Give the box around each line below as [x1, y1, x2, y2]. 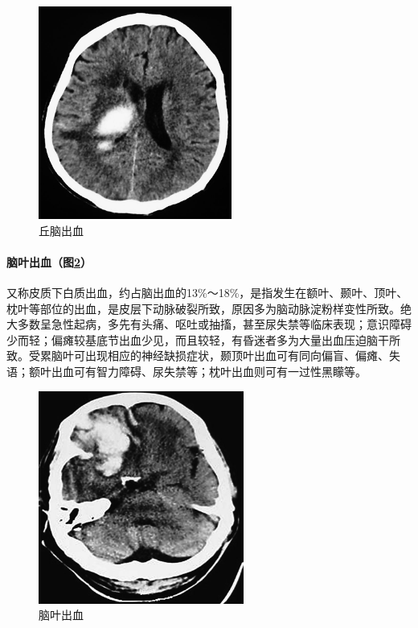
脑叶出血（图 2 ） [6, 253, 92, 270]
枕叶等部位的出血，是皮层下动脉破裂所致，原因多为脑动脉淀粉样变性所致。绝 [6, 300, 412, 316]
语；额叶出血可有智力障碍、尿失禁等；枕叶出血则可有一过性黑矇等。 [6, 362, 367, 379]
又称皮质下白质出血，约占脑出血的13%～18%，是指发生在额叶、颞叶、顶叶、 [6, 283, 408, 300]
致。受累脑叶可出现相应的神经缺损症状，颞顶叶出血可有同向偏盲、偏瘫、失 [6, 347, 400, 364]
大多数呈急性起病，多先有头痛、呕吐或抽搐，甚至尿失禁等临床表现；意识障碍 [6, 316, 412, 333]
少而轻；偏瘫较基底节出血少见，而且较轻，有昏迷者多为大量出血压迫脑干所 [6, 331, 400, 348]
